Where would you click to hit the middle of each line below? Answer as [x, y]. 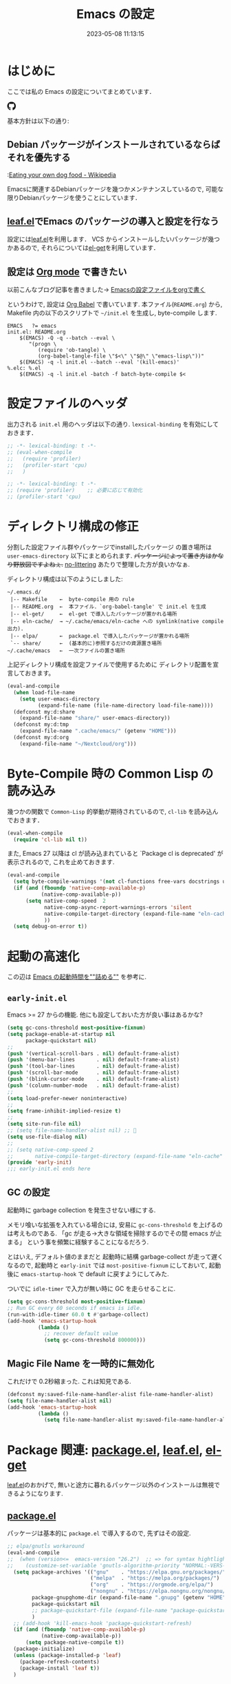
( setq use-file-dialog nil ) [47, 1137]
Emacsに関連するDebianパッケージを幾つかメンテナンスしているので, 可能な [115, 189]
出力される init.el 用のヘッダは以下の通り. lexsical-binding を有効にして [113, 424]
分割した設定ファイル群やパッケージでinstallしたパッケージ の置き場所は [109, 547]
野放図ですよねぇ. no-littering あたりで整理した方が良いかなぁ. [101, 564]
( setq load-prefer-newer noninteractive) [67, 1098]
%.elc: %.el [24, 369]
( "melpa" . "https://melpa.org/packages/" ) [155, 1578]
